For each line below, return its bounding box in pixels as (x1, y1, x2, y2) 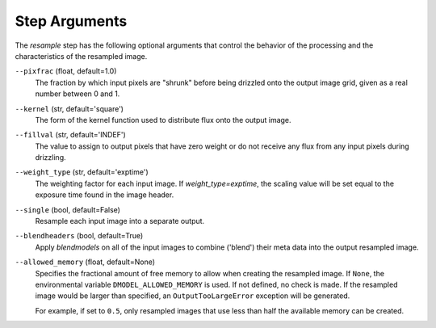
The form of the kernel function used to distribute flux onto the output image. (35, 115, 291, 124)
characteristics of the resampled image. (15, 51, 148, 61)
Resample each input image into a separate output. (35, 217, 205, 226)
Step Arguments (15, 12, 128, 30)
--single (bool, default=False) (15, 204, 121, 214)
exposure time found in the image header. (35, 190, 174, 200)
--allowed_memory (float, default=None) (15, 257, 156, 267)
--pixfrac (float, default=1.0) (15, 66, 117, 76)
